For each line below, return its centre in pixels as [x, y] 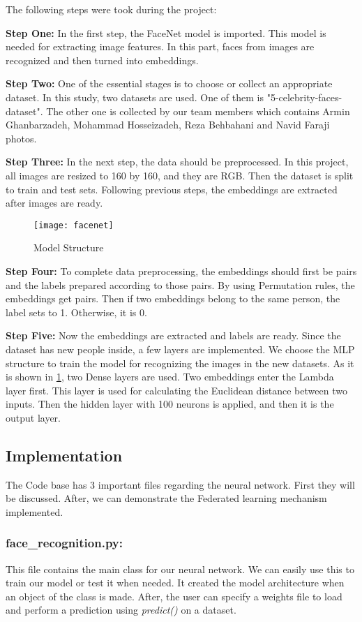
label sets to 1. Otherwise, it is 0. [76, 312]
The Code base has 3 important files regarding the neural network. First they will [180, 484]
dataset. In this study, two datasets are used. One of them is [135, 97]
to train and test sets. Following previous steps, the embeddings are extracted [172, 189]
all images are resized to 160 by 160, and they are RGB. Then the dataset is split [180, 175]
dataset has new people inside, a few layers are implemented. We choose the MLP [180, 349]
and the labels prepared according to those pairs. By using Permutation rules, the [180, 284]
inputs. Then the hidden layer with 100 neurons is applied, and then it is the [170, 404]
